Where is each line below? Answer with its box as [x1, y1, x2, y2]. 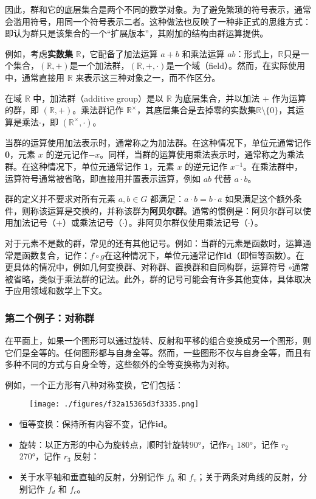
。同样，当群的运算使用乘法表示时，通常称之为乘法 [100, 148, 304, 161]
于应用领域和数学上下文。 [5, 284, 107, 297]
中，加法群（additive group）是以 [33, 91, 164, 104]
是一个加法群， [69, 59, 129, 72]
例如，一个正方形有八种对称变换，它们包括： [5, 378, 184, 391]
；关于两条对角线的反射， [196, 470, 299, 483]
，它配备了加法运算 [81, 47, 158, 60]
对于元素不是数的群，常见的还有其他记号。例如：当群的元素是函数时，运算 [5, 236, 303, 249]
